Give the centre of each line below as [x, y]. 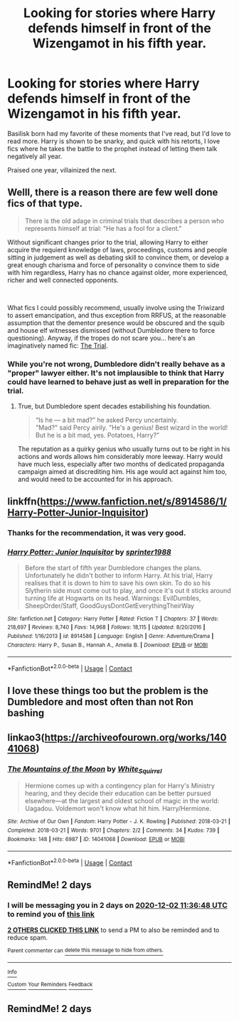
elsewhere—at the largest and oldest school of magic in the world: [122, 801]
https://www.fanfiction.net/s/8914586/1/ [134, 501]
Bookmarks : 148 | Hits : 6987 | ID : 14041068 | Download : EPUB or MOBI [96, 839]
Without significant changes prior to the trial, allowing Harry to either [108, 242]
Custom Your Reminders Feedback [50, 985]
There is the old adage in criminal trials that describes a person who [124, 221]
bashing [26, 713]
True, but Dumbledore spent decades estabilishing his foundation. [115, 406]
